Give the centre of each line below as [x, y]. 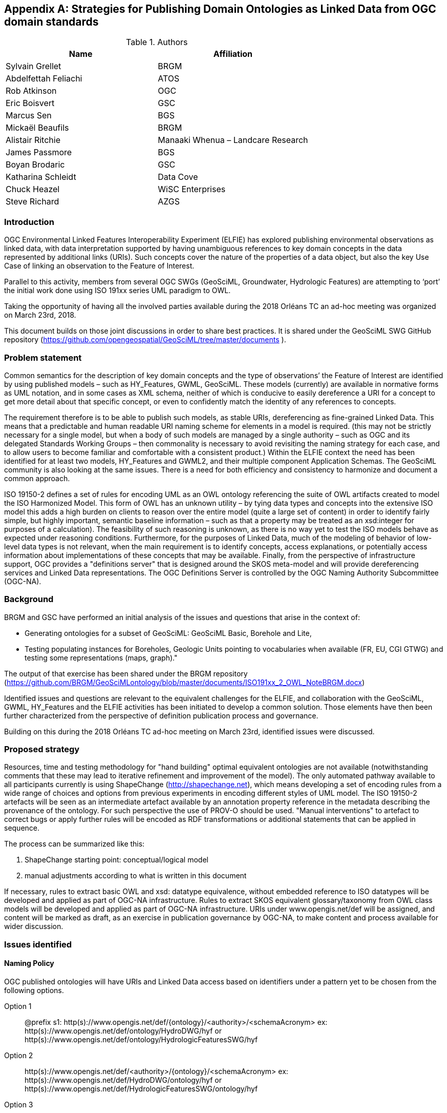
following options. [34, 991]
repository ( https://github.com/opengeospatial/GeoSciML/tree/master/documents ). [145, 340]
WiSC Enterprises [192, 189]
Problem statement [43, 357]
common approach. [37, 478]
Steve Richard [33, 202]
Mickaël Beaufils [37, 128]
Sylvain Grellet [34, 66]
